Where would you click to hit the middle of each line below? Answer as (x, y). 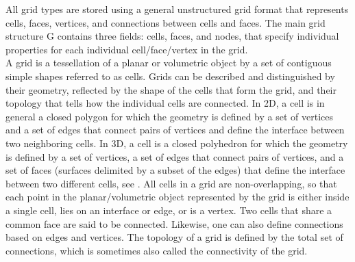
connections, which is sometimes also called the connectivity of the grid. (157, 250)
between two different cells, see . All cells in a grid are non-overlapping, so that (171, 183)
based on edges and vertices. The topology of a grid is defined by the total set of (174, 237)
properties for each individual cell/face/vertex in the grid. (127, 49)
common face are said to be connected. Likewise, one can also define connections (174, 223)
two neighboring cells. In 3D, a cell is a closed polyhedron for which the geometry (177, 143)
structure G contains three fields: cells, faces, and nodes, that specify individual (172, 36)
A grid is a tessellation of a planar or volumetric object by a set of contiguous (169, 63)
